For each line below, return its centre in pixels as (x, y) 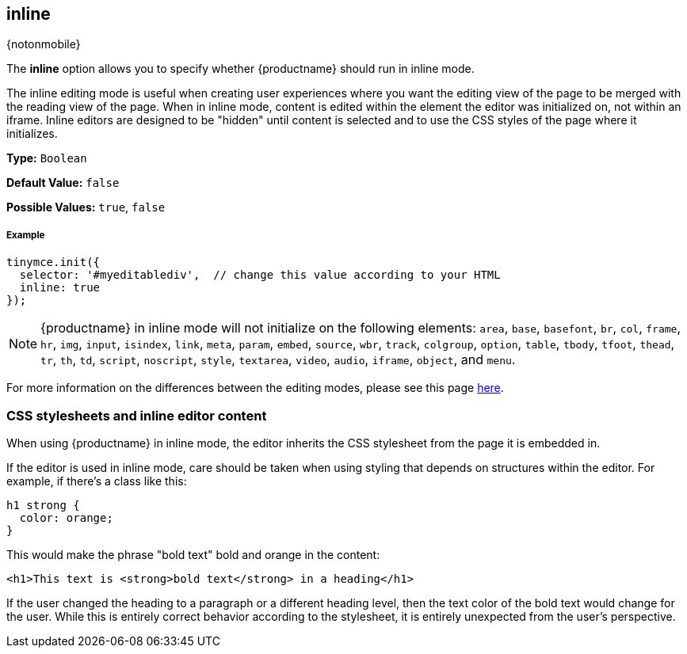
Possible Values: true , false (86, 207)
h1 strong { (43, 505)
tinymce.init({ (53, 262)
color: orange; (66, 517)
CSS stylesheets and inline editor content (137, 415)
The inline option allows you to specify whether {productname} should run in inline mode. (240, 69)
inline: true (60, 288)
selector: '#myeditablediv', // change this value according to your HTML (260, 275)
